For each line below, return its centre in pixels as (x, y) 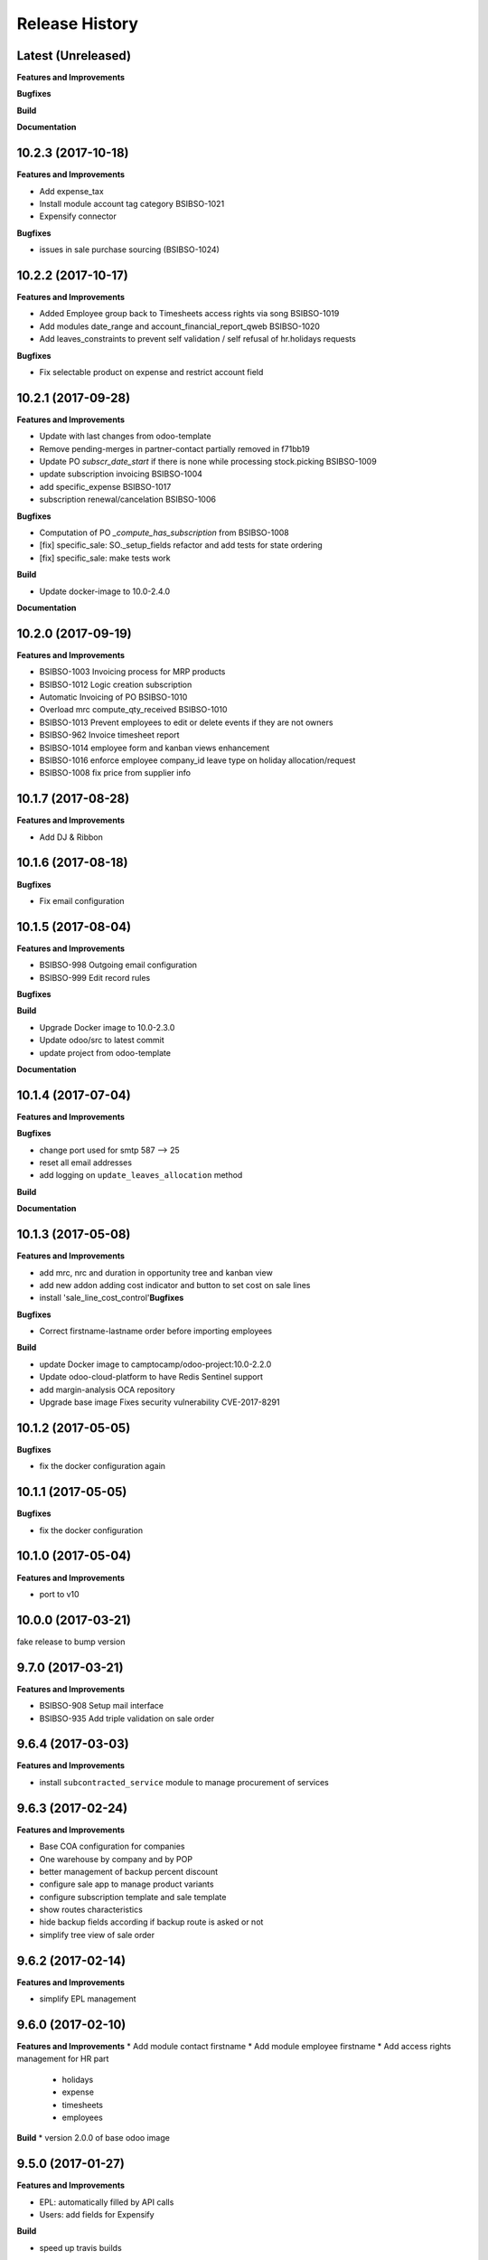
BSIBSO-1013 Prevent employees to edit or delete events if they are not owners (186, 722)
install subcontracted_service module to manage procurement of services (184, 1782)
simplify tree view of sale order (97, 1935)
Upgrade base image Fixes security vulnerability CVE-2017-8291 (160, 1402)
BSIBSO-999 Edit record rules (95, 977)
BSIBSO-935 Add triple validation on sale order (127, 1719)
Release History (78, 24)
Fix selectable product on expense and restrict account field (151, 372)
